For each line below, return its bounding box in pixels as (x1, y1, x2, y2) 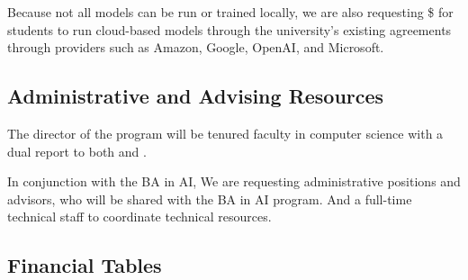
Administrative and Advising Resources (7, 82, 384, 110)
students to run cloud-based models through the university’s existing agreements (7, 20, 452, 39)
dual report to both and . (7, 141, 147, 160)
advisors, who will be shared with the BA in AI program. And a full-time (7, 189, 412, 208)
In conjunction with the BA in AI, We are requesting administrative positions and (7, 172, 461, 191)
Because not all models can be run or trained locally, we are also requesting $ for (7, 3, 454, 21)
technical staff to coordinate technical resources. (7, 207, 272, 226)
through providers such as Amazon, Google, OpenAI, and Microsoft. (7, 38, 384, 57)
